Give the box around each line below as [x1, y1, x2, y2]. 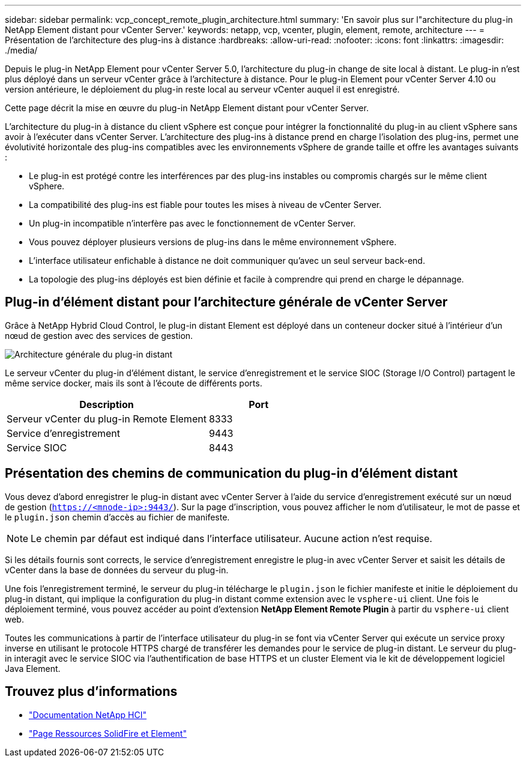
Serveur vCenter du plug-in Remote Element [7, 412, 207, 425]
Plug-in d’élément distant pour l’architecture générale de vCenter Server [5, 294, 448, 310]
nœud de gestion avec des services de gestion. [5, 330, 193, 341]
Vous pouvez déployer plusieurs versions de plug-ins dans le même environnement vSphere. [29, 237, 397, 247]
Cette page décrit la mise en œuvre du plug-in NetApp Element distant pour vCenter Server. [5, 103, 369, 113]
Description [79, 398, 134, 410]
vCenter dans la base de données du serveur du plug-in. [5, 564, 229, 575]
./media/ [5, 45, 38, 55]
